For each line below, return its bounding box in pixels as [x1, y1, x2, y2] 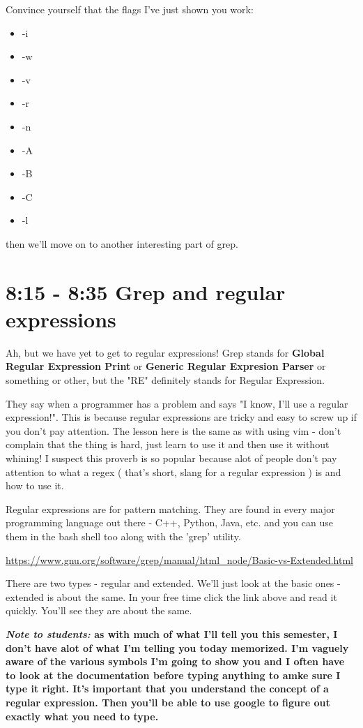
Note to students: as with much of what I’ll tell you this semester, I [6, 626, 338, 641]
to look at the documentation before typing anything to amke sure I [6, 667, 341, 682]
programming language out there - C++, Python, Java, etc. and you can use [6, 515, 333, 530]
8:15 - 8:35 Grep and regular [6, 277, 286, 306]
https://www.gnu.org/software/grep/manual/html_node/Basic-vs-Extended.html [6, 552, 354, 567]
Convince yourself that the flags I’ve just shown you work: [6, 2, 254, 16]
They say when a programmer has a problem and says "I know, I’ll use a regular [6, 396, 348, 410]
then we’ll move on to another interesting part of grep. [6, 236, 238, 251]
